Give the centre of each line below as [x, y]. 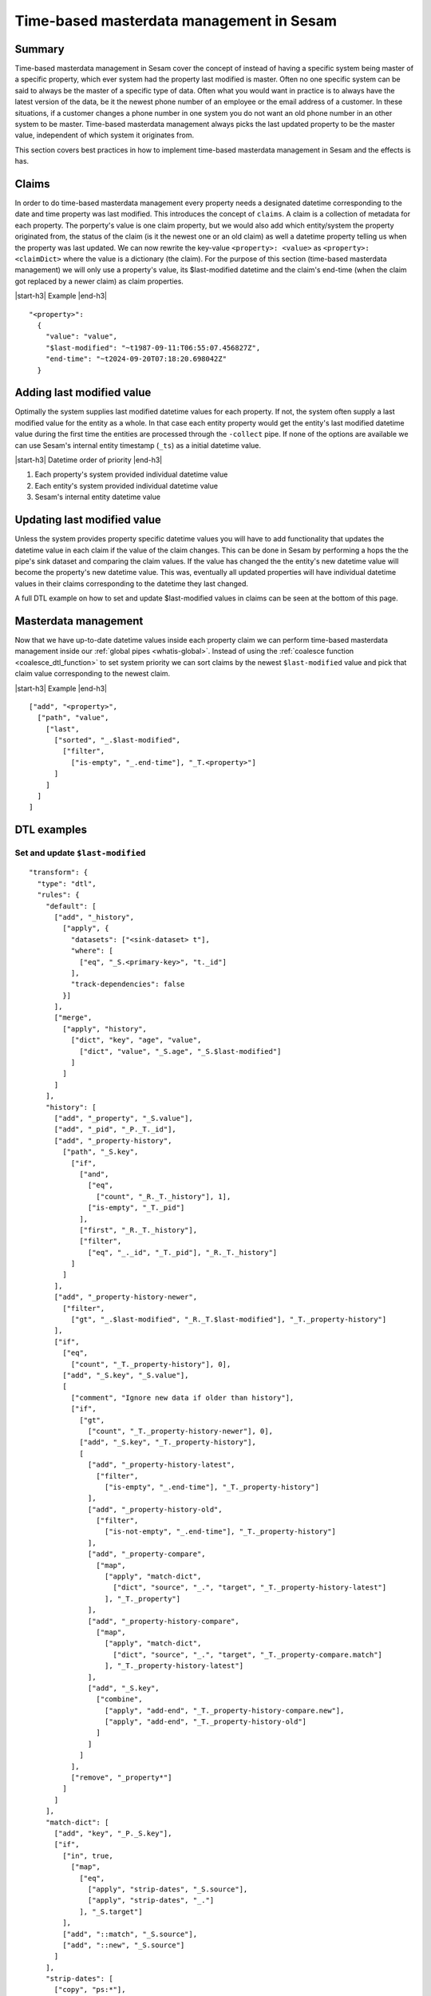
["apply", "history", [105, 1029]
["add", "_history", [94, 917]
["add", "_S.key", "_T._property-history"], [168, 1442]
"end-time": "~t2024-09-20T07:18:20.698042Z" [136, 359]
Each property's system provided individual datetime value [131, 474]
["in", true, [88, 1855]
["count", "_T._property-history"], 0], [151, 1364]
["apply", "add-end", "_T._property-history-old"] [206, 1722]
